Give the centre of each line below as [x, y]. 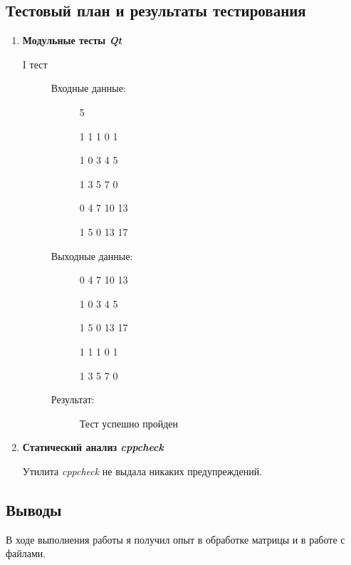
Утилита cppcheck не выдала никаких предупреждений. [142, 471]
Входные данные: [88, 88]
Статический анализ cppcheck [93, 447]
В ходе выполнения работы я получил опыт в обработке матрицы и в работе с [175, 539]
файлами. [26, 553]
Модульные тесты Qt [72, 40]
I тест [35, 64]
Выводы [34, 509]
